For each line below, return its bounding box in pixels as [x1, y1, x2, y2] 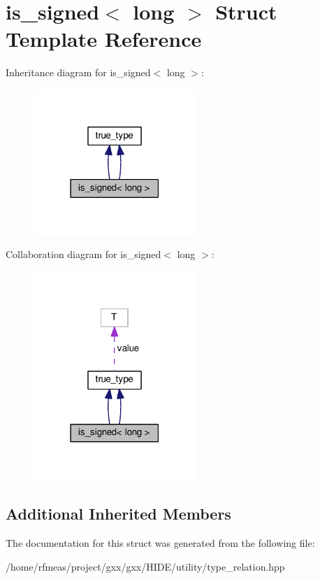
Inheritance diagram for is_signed [6, 65, 151, 80]
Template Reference [6, 24, 202, 53]
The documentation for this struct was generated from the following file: [6, 536, 315, 550]
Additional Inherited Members [6, 503, 231, 524]
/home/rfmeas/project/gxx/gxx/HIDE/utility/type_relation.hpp [6, 559, 285, 573]
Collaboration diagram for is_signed [6, 247, 161, 262]
